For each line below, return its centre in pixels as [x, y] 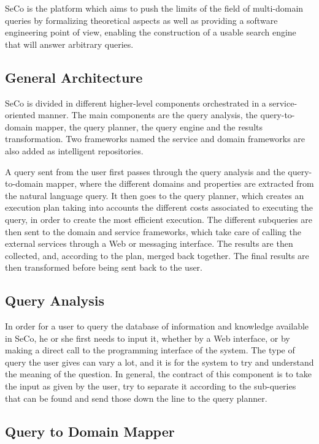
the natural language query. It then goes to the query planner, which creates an [155, 195]
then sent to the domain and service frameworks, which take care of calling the [153, 231]
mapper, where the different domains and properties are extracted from [180, 183]
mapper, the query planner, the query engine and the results [149, 126]
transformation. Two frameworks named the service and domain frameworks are [155, 139]
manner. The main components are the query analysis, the [148, 115]
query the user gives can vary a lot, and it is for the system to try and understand [159, 362]
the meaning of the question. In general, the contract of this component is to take [159, 374]
